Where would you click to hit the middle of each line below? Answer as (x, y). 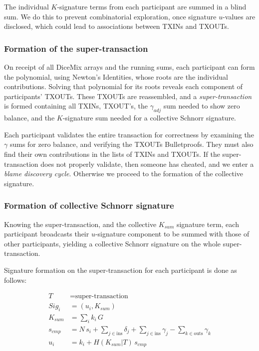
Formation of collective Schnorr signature (89, 205)
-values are (239, 16)
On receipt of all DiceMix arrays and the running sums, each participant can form (129, 67)
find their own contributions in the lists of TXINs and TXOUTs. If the (112, 154)
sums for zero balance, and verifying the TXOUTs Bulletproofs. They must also (131, 144)
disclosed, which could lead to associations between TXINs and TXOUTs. (117, 26)
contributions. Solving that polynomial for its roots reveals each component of (124, 86)
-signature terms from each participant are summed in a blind (152, 6)
